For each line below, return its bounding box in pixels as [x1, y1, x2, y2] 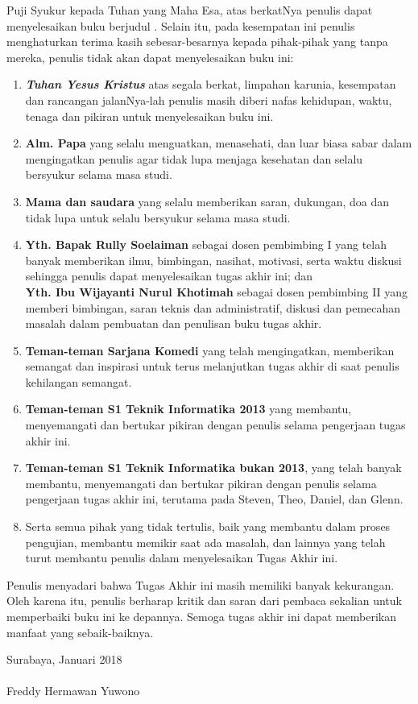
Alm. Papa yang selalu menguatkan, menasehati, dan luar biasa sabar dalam [25, 135, 412, 151]
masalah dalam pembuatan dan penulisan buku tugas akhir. [25, 315, 322, 332]
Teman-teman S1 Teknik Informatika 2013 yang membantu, [25, 400, 352, 417]
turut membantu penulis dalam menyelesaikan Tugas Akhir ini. [25, 549, 338, 566]
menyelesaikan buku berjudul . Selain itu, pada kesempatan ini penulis [6, 17, 355, 34]
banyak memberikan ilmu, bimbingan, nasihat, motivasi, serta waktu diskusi [25, 251, 402, 268]
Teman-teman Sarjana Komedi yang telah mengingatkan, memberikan [25, 342, 395, 358]
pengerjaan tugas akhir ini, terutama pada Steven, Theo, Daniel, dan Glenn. [25, 491, 404, 507]
